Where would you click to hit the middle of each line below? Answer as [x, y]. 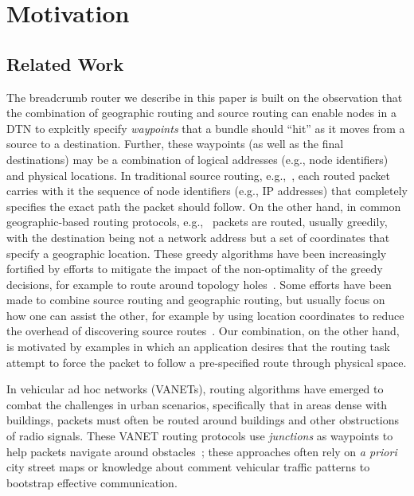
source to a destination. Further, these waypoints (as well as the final [175, 144]
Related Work [65, 63]
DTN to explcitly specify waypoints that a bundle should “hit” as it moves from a [206, 128]
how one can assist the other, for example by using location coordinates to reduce [205, 315]
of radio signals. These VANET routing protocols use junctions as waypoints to [200, 436]
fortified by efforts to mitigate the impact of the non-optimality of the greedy [195, 269]
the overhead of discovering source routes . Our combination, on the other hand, [203, 331]
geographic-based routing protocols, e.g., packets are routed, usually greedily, [197, 222]
